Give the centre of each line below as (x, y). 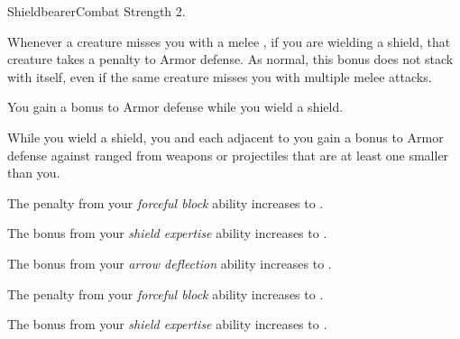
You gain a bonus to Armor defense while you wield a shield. (175, 107)
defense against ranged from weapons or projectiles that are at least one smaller (228, 155)
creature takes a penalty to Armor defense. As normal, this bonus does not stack (230, 59)
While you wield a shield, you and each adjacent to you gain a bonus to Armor (225, 137)
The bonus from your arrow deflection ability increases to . (170, 263)
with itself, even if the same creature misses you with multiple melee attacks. (220, 76)
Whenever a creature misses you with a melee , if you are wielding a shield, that (229, 41)
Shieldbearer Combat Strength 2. (97, 11)
